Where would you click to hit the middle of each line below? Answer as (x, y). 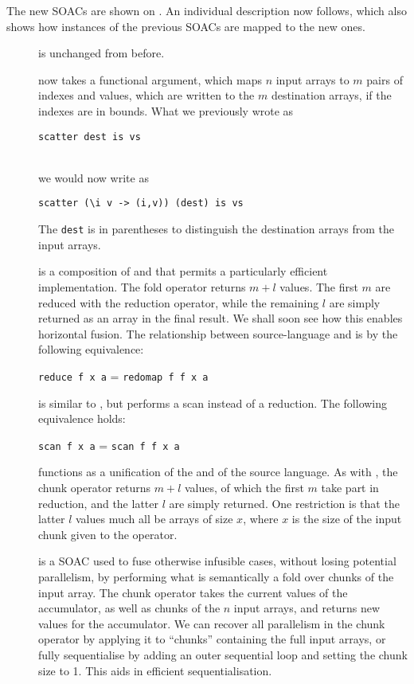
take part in (350, 487)
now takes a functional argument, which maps (150, 79)
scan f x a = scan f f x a (109, 445)
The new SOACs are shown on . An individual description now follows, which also (207, 10)
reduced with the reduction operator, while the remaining (179, 302)
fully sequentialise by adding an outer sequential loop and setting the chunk (223, 654)
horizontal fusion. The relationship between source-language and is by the (218, 333)
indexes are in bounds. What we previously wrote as (166, 110)
